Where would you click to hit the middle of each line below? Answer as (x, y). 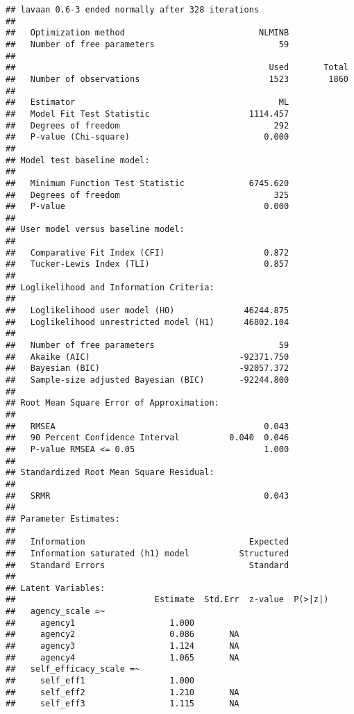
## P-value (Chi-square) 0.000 (147, 137)
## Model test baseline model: (78, 160)
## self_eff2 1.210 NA (123, 692)
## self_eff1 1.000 (100, 681)
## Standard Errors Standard (147, 565)
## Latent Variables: (56, 588)
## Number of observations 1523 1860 (177, 79)
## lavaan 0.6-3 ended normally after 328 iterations (133, 10)
